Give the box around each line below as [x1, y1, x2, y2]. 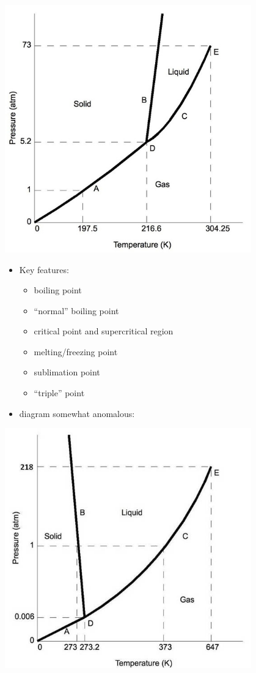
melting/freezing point [34, 345, 118, 358]
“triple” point [34, 386, 85, 399]
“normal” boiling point [34, 304, 119, 317]
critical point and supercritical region [34, 325, 174, 337]
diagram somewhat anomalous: [19, 407, 135, 419]
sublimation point [34, 366, 100, 378]
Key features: [19, 263, 69, 276]
